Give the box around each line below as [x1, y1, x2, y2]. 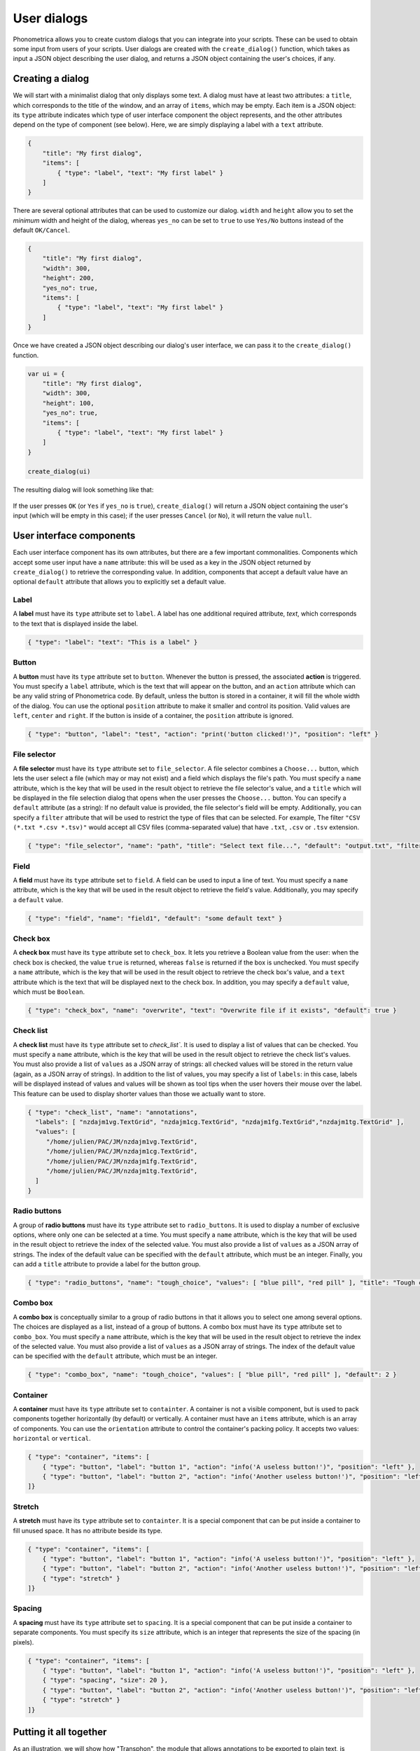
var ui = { [27, 370, 65, 378]
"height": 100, [42, 399, 94, 407]
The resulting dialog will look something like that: [13, 485, 154, 494]
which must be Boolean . [13, 988, 85, 996]
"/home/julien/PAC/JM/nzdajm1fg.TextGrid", [45, 1157, 198, 1165]
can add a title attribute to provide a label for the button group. [13, 1260, 201, 1268]
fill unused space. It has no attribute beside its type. [13, 1526, 162, 1535]
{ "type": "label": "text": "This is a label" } [27, 638, 198, 646]
